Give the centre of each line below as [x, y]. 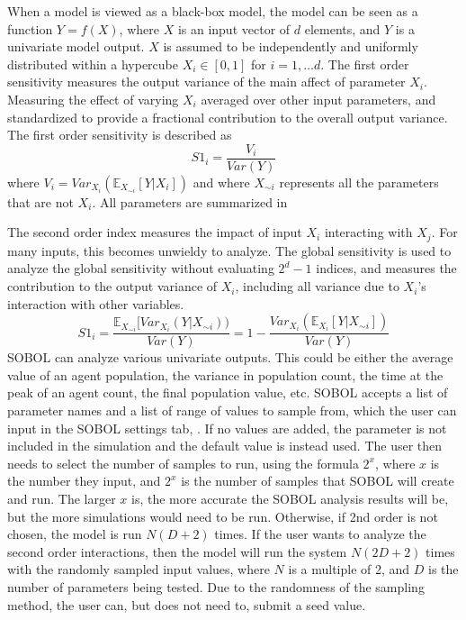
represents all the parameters [359, 182]
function [30, 28]
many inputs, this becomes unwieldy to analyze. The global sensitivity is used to [229, 250]
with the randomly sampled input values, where [139, 569]
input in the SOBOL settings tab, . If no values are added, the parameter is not [227, 428]
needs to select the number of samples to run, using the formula [183, 463]
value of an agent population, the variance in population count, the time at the [225, 374]
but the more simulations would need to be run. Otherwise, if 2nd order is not [223, 516]
